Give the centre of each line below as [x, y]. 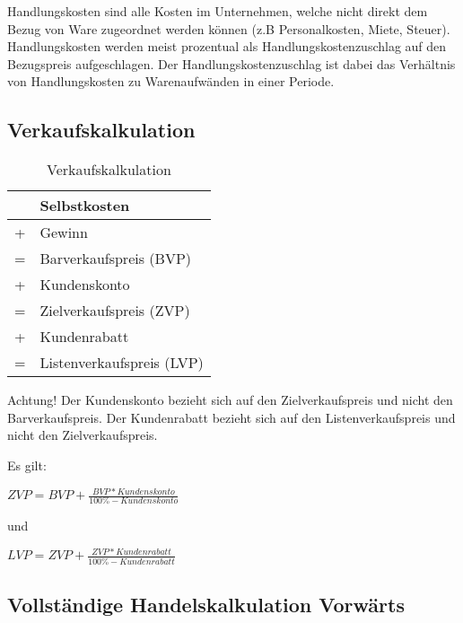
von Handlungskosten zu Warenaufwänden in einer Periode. [171, 81]
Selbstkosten [85, 206]
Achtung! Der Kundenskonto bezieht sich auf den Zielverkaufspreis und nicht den [230, 400]
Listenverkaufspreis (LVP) [122, 363]
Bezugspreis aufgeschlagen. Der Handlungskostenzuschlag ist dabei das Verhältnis [231, 63]
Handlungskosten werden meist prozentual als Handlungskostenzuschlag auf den [227, 46]
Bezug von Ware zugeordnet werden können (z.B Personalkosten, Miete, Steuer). [229, 28]
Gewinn [64, 233]
